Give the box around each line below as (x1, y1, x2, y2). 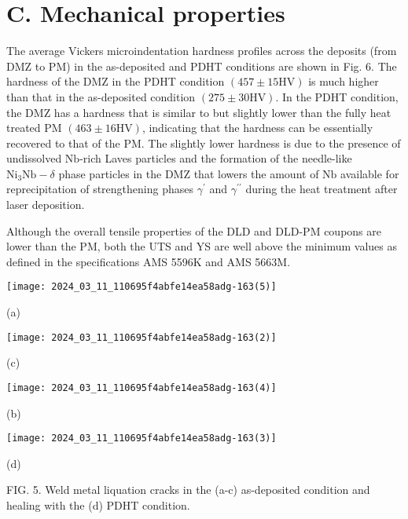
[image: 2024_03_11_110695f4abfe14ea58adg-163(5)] (6, 281, 277, 293)
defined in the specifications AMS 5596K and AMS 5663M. (6, 253, 291, 269)
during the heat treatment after (245, 181, 398, 197)
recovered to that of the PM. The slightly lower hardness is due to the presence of (6, 134, 401, 151)
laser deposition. (6, 196, 85, 213)
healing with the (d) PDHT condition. (6, 497, 190, 514)
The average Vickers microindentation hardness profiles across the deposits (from (6, 42, 397, 59)
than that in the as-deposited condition (6, 88, 196, 104)
